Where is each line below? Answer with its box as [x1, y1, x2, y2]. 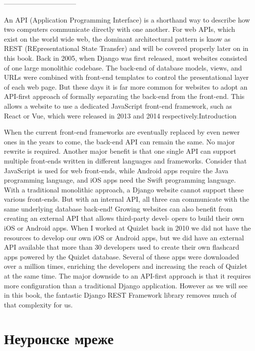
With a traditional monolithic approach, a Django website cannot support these [4, 184, 244, 194]
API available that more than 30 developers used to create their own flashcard [4, 242, 239, 252]
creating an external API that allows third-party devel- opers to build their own [4, 213, 244, 223]
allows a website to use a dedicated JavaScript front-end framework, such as [4, 100, 232, 111]
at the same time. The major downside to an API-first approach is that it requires [4, 271, 251, 281]
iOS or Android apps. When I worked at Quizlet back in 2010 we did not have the [4, 223, 251, 233]
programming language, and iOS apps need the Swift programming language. [4, 175, 236, 185]
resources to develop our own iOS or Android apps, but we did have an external [4, 232, 244, 242]
